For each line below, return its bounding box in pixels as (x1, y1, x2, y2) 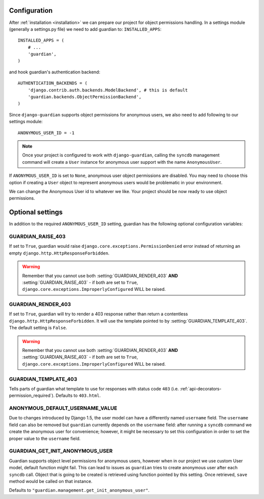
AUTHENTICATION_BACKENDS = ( (18, 81, 88, 86)
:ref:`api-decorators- (180, 386, 222, 391)
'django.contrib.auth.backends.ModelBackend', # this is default (27, 87, 188, 93)
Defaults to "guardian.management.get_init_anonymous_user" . (9, 487, 150, 493)
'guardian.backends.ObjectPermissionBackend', (27, 94, 142, 100)
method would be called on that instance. (9, 478, 92, 484)
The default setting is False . (9, 325, 67, 331)
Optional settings (9, 208, 63, 217)
